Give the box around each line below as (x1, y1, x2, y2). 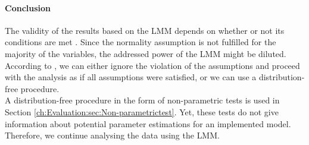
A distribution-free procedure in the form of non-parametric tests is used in (5, 94, 280, 106)
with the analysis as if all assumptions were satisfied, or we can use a (5, 71, 257, 83)
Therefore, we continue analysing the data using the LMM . (5, 129, 220, 141)
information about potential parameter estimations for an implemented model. (5, 117, 291, 130)
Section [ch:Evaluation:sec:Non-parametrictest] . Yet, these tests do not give (5, 105, 279, 118)
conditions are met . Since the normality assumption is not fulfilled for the (5, 36, 276, 48)
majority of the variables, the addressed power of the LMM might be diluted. (5, 47, 286, 59)
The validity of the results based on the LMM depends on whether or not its (5, 24, 285, 36)
